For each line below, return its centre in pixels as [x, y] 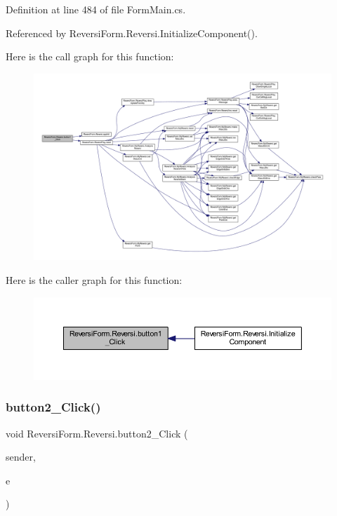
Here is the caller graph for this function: [94, 280]
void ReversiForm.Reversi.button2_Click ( [97, 433]
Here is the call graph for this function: [90, 56]
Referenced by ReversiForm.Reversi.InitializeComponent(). [132, 33]
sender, [21, 457]
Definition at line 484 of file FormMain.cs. [96, 9]
